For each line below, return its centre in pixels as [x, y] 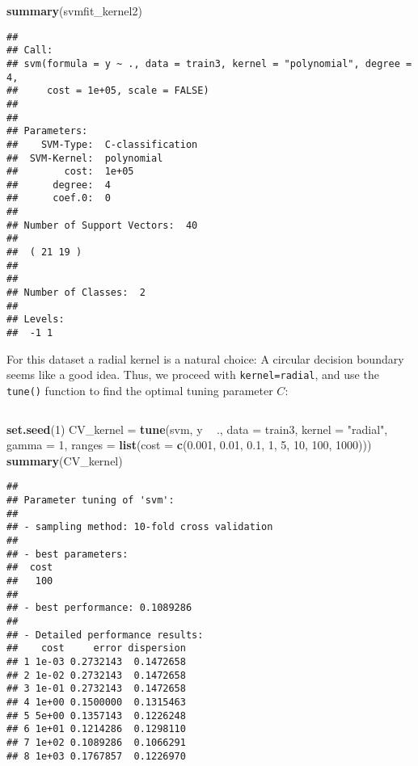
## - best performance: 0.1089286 [99, 608]
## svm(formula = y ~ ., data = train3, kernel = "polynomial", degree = [209, 63]
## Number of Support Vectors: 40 [102, 225]
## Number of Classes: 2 [76, 293]
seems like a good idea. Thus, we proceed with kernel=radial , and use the [193, 375]
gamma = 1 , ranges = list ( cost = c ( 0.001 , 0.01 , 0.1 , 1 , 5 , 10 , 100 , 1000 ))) [189, 445]
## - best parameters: [68, 554]
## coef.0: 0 [59, 198]
